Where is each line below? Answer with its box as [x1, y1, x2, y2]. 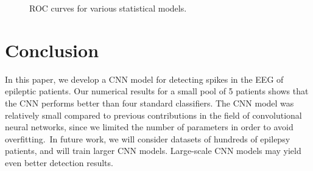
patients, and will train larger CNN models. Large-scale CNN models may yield [5, 144, 301, 157]
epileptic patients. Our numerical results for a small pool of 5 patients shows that [5, 85, 309, 97]
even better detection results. [5, 156, 113, 169]
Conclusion [5, 37, 99, 62]
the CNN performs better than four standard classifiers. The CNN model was [5, 96, 294, 109]
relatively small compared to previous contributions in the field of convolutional [5, 108, 302, 121]
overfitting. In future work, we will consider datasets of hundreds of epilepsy [5, 132, 290, 145]
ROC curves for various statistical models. [29, 2, 187, 14]
